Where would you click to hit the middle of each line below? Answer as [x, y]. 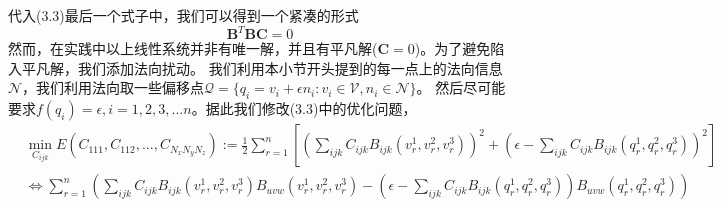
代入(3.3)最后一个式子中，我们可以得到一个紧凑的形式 [183, 15]
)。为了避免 [452, 48]
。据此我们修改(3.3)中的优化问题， [304, 108]
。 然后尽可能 [461, 87]
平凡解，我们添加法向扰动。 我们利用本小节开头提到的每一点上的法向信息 [262, 67]
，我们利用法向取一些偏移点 [113, 87]
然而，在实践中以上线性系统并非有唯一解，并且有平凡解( [193, 48]
